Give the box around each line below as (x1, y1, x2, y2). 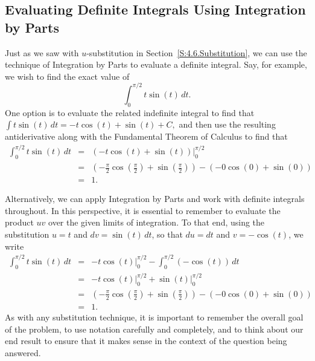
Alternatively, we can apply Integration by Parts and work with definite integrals (5, 192, 305, 205)
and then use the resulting (179, 118, 276, 131)
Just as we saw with (5, 46, 79, 59)
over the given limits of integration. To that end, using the (48, 216, 265, 229)
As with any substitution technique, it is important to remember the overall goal (5, 310, 304, 323)
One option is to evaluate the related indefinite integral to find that (5, 106, 255, 119)
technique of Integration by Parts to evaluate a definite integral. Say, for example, (5, 58, 307, 71)
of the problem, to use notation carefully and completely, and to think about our (5, 322, 304, 335)
